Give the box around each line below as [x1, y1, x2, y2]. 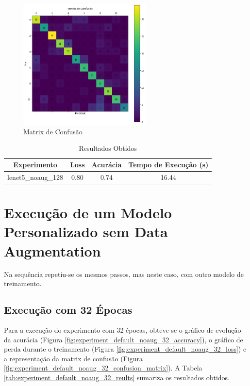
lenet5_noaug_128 [7, 172, 64, 182]
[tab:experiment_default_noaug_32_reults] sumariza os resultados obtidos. [4, 372, 230, 382]
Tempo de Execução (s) [128, 160, 209, 170]
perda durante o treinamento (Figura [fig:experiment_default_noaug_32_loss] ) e [4, 344, 247, 354]
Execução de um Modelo [4, 203, 172, 223]
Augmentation [4, 241, 101, 260]
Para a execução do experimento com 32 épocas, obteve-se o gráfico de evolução [4, 324, 241, 335]
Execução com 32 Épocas [4, 302, 133, 317]
